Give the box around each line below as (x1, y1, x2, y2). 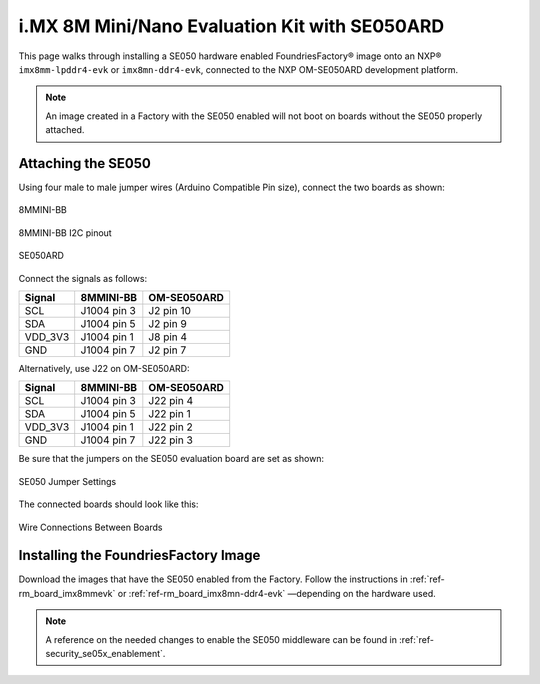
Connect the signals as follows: (18, 272, 148, 284)
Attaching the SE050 (18, 155, 152, 172)
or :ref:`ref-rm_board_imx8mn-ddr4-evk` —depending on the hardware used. (117, 587, 437, 599)
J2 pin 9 (148, 316, 187, 330)
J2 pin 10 (148, 303, 192, 317)
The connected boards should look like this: (18, 498, 199, 510)
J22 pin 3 (148, 433, 194, 447)
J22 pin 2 (148, 420, 194, 434)
